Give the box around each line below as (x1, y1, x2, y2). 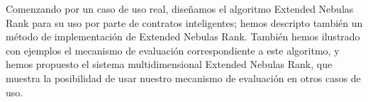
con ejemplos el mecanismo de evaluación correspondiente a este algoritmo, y (6, 42, 340, 57)
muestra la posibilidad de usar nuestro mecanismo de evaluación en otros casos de (6, 70, 361, 85)
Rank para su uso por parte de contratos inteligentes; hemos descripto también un (6, 15, 363, 30)
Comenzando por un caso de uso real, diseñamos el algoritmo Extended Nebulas (6, 1, 354, 16)
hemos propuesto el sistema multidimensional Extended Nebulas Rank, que (6, 57, 333, 72)
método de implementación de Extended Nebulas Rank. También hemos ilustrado (6, 29, 360, 44)
